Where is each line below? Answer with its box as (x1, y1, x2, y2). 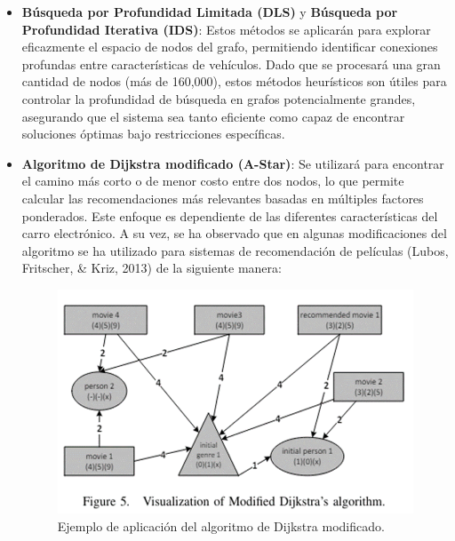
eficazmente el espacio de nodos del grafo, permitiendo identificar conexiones (21, 37, 438, 56)
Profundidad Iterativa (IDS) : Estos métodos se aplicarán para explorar (21, 20, 431, 38)
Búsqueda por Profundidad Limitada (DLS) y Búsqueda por (21, 3, 398, 20)
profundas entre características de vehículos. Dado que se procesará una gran (21, 54, 441, 73)
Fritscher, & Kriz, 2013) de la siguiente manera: (21, 259, 282, 277)
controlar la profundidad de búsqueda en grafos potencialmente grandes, (21, 89, 416, 107)
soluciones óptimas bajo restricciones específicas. (21, 124, 285, 143)
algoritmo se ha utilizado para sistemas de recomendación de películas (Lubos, (21, 241, 449, 259)
